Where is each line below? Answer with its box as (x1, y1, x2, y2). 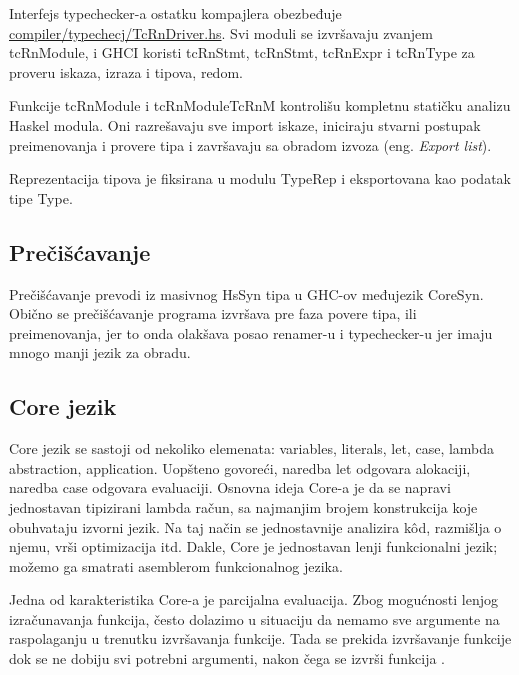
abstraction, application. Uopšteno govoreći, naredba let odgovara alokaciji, (9, 457, 471, 478)
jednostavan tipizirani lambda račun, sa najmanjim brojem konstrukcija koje (9, 496, 478, 517)
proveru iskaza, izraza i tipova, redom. (9, 61, 243, 82)
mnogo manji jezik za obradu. (9, 342, 191, 363)
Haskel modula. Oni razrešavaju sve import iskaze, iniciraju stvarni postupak (9, 114, 481, 135)
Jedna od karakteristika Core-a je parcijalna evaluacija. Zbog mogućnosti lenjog (9, 589, 498, 610)
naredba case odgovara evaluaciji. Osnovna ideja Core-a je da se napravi (9, 477, 451, 498)
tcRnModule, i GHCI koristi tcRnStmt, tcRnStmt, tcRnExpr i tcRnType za (9, 42, 475, 63)
